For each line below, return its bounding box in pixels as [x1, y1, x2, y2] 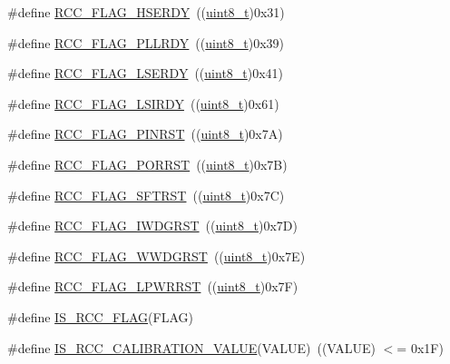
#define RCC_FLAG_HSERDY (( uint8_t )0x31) [7, 3, 285, 21]
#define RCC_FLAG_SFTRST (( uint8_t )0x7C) [7, 185, 285, 204]
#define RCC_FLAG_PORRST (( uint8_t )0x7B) [7, 154, 288, 173]
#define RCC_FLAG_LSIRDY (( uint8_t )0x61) [7, 93, 279, 113]
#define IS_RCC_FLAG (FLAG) [7, 307, 193, 326]
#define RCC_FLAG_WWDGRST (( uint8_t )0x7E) [7, 246, 306, 265]
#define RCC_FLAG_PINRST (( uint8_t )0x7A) [7, 124, 283, 143]
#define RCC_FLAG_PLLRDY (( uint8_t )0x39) [7, 33, 285, 52]
